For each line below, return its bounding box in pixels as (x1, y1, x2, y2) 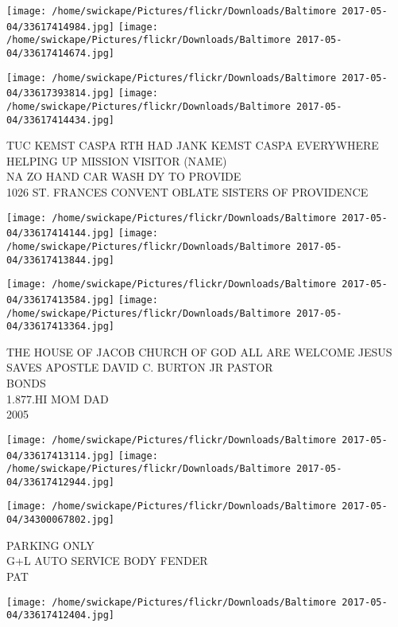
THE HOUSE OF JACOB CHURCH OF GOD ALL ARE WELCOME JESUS (6, 343, 392, 360)
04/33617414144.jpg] (6, 228, 115, 240)
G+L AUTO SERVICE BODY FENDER (6, 552, 208, 569)
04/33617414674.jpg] (6, 47, 115, 59)
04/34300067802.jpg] (6, 514, 115, 526)
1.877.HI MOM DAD (6, 390, 109, 407)
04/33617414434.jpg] (6, 114, 115, 126)
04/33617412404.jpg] (6, 609, 115, 621)
